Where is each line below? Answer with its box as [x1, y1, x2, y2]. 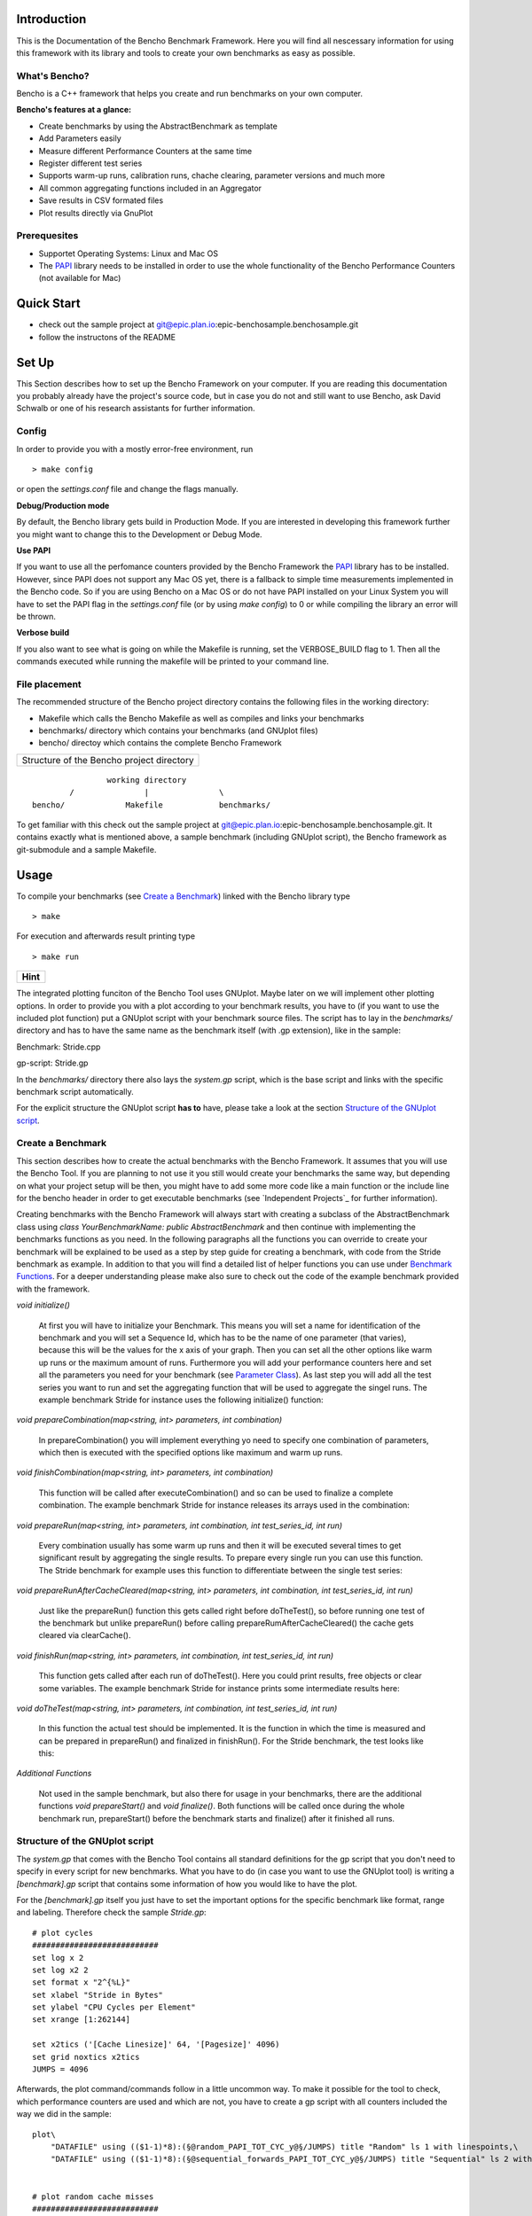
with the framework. [16, 1284, 90, 1294]
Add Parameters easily [38, 133, 121, 144]
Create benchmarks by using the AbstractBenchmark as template [38, 121, 278, 131]
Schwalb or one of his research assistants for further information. [16, 403, 255, 414]
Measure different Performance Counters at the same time [38, 145, 253, 156]
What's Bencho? [16, 69, 90, 82]
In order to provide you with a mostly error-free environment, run [16, 443, 254, 454]
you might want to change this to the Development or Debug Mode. [16, 528, 262, 540]
